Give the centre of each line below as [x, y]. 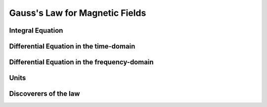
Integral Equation [36, 30]
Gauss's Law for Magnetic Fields [78, 13]
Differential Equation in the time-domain [72, 46]
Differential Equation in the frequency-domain [81, 62]
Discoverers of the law [44, 94]
